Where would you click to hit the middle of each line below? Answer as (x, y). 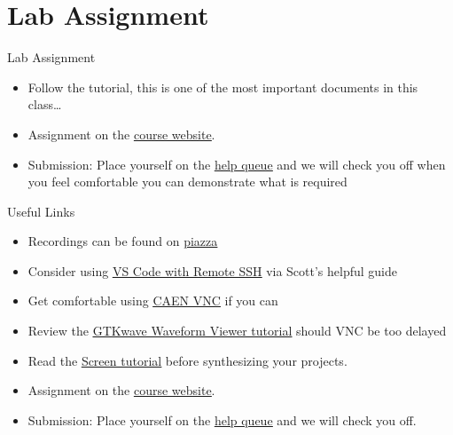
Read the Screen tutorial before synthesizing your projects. (187, 360)
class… (45, 104)
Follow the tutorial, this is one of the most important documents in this (223, 87)
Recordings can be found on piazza (123, 241)
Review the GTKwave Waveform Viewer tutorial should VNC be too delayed (237, 331)
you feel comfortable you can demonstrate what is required (187, 182)
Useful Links (41, 211)
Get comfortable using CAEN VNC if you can (153, 301)
